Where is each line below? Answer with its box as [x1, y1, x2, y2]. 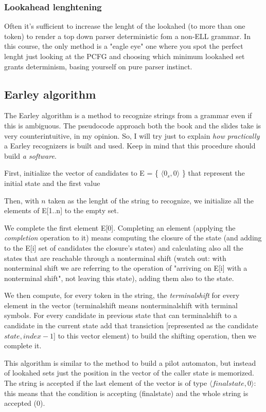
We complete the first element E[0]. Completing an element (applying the [4, 222, 236, 233]
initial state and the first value [4, 177, 100, 188]
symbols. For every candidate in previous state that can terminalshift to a [4, 310, 237, 321]
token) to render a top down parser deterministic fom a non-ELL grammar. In [4, 30, 251, 41]
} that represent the [182, 167, 245, 178]
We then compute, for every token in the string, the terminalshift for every [4, 290, 240, 301]
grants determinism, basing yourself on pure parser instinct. [4, 61, 192, 71]
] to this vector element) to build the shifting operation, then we [54, 330, 256, 341]
